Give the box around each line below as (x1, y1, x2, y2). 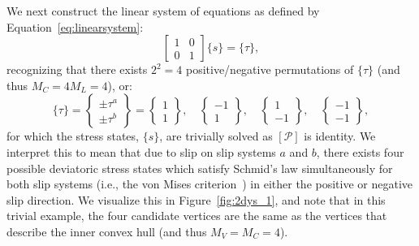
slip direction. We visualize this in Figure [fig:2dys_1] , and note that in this (6, 191, 386, 208)
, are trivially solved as (159, 127, 273, 145)
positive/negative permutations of (185, 61, 354, 78)
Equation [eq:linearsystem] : (6, 18, 144, 35)
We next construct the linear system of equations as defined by (6, 2, 320, 19)
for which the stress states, (6, 127, 139, 145)
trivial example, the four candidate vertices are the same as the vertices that (6, 207, 387, 224)
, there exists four (316, 143, 404, 160)
